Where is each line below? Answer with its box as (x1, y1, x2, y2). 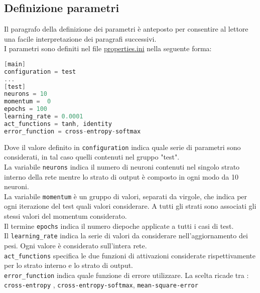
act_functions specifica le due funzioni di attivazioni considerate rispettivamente (4, 250, 255, 260)
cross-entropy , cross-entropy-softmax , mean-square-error (4, 279, 198, 290)
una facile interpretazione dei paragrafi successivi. (4, 33, 157, 44)
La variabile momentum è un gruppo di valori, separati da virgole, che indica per (4, 191, 247, 201)
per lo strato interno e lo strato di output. (4, 260, 133, 270)
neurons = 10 (4, 90, 47, 98)
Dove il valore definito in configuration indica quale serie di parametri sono (4, 141, 241, 152)
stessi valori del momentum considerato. (4, 211, 127, 221)
